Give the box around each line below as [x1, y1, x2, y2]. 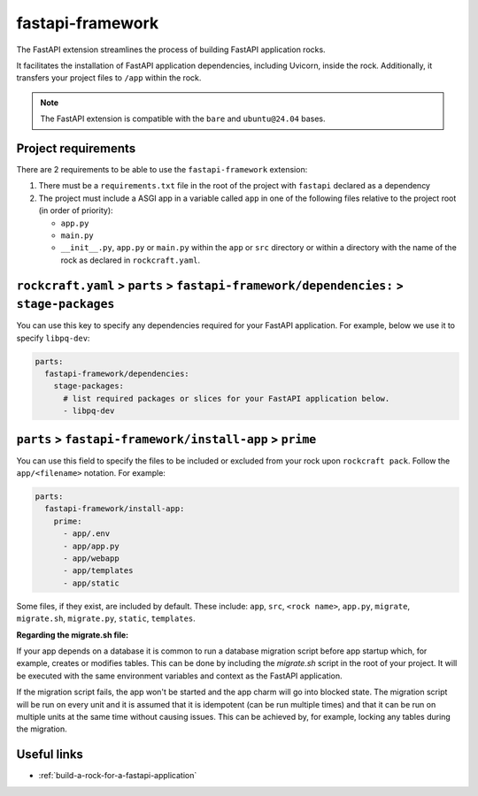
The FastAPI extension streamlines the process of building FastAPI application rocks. [16, 44, 327, 55]
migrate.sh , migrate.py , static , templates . [16, 613, 197, 624]
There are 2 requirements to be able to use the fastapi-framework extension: [16, 165, 308, 175]
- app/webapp [63, 554, 119, 563]
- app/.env [63, 529, 111, 539]
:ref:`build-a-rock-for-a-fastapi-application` [38, 770, 197, 781]
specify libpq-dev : [16, 333, 90, 343]
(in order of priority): [38, 205, 114, 216]
